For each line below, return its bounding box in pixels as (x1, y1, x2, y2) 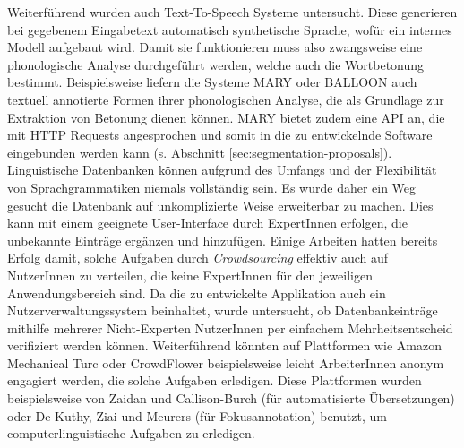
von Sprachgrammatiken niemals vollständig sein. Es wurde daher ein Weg (7, 177, 417, 196)
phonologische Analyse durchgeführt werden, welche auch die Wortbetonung (7, 55, 425, 73)
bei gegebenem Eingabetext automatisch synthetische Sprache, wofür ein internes (7, 20, 452, 39)
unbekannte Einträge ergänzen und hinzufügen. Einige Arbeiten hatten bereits (7, 230, 438, 249)
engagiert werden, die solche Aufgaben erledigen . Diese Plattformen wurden (7, 371, 422, 390)
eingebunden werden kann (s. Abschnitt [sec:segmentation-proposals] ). (7, 142, 392, 161)
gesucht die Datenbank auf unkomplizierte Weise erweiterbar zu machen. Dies (7, 195, 434, 214)
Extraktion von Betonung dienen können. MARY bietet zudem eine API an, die (7, 108, 445, 126)
